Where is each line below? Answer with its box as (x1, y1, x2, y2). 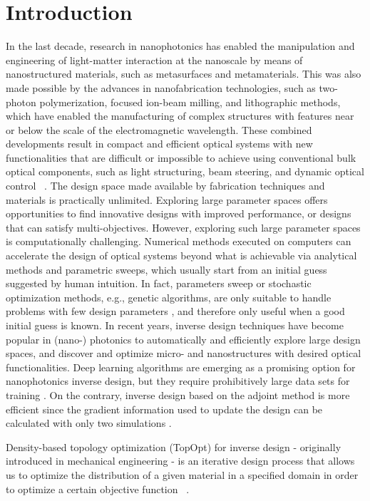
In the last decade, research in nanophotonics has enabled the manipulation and (6, 38, 355, 53)
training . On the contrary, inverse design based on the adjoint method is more (6, 387, 350, 402)
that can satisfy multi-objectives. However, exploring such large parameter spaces (6, 219, 361, 234)
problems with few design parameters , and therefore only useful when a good (6, 304, 345, 319)
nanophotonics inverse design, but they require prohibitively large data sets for (6, 373, 350, 388)
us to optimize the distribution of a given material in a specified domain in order (6, 467, 359, 482)
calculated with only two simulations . (6, 415, 172, 430)
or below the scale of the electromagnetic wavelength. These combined (6, 122, 312, 137)
